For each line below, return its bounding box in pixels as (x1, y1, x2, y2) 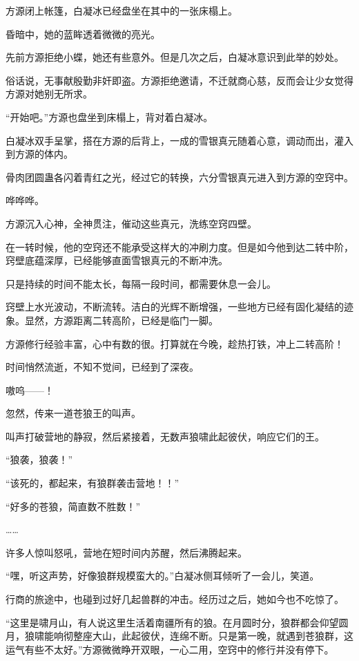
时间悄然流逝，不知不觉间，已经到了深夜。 (6, 360, 199, 374)
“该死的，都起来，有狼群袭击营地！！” (6, 476, 179, 490)
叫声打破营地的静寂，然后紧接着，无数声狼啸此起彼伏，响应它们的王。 (6, 429, 324, 443)
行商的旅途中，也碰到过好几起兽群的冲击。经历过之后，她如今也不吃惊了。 (6, 592, 344, 606)
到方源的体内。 (6, 147, 73, 161)
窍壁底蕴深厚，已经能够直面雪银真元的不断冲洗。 (6, 253, 228, 268)
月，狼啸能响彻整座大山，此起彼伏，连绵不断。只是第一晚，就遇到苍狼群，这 (6, 629, 353, 643)
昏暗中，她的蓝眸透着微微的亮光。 (6, 26, 160, 41)
